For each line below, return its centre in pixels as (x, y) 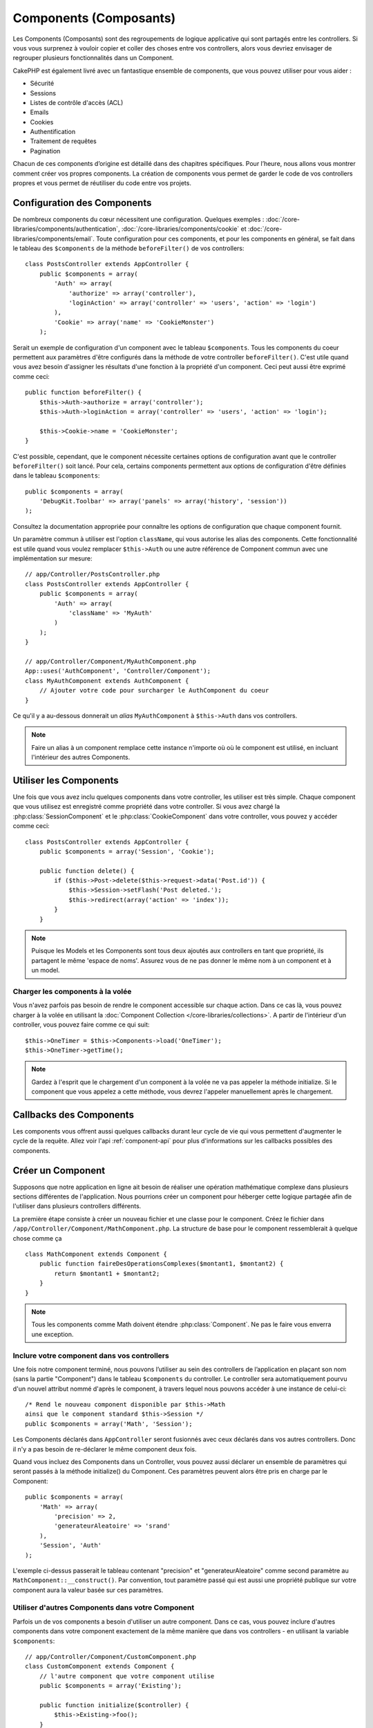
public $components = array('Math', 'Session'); (109, 1424)
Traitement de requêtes (63, 141)
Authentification (53, 132)
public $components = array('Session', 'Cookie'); (127, 851)
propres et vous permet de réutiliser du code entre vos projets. (102, 183)
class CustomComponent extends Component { (100, 1666)
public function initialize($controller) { (114, 1705)
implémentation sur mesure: (52, 558)
